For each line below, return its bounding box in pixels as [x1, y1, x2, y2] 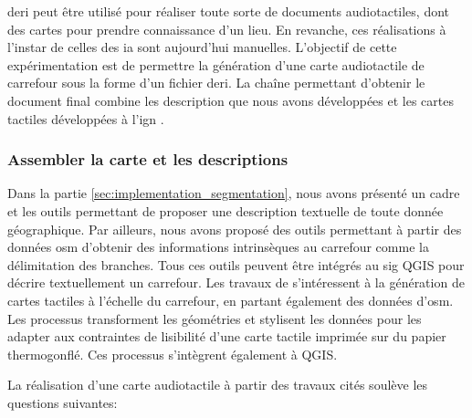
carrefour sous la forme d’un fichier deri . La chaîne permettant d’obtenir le [7, 73, 425, 92]
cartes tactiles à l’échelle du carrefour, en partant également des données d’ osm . [7, 290, 454, 309]
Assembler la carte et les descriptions [7, 148, 288, 171]
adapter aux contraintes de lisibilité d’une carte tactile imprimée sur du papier [7, 327, 446, 346]
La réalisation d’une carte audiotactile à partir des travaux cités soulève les [7, 375, 428, 394]
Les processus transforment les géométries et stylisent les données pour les [7, 308, 422, 328]
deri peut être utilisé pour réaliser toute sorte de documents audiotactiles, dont [7, 2, 450, 20]
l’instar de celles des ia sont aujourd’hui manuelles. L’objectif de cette [7, 37, 397, 57]
